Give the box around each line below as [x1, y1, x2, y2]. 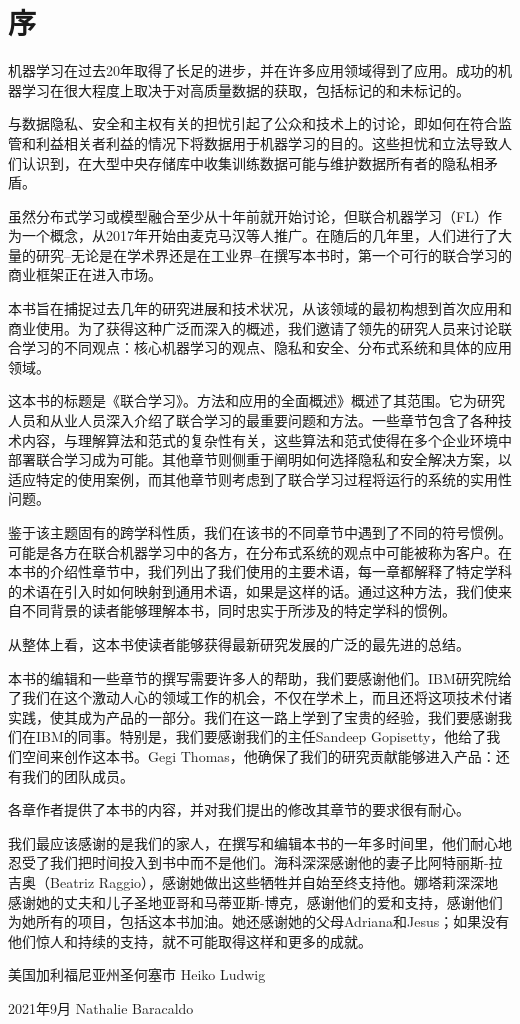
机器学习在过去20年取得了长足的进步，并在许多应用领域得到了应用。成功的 [8, 60, 498, 81]
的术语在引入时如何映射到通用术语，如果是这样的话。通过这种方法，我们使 [8, 580, 498, 601]
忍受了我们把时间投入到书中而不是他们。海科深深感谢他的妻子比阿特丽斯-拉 [8, 852, 503, 873]
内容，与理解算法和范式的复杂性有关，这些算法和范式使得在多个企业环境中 [21, 429, 512, 450]
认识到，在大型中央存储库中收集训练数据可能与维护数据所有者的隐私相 [21, 152, 484, 173]
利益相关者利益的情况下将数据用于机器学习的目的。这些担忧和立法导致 [35, 132, 498, 153]
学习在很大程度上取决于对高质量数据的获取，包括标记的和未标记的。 [21, 79, 470, 100]
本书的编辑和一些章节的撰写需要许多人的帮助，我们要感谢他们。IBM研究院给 [8, 667, 512, 688]
